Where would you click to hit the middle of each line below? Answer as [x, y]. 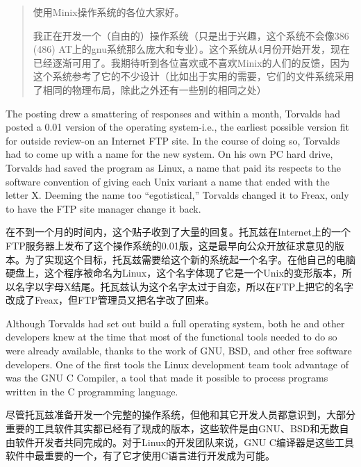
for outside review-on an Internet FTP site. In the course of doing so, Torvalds [173, 140]
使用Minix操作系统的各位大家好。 [109, 12]
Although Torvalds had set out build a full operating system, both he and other [175, 323]
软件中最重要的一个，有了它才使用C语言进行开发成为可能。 [141, 456]
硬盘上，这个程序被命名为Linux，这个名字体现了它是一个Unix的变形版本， [174, 273]
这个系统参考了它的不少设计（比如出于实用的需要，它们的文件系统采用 [193, 76]
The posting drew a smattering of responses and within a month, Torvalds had [173, 113]
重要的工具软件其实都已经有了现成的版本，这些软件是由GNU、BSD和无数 [173, 428]
